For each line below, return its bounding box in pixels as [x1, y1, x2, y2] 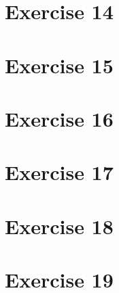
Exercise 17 [5, 158, 114, 186]
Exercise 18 [5, 212, 114, 240]
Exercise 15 [5, 51, 114, 79]
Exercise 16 [5, 104, 114, 132]
